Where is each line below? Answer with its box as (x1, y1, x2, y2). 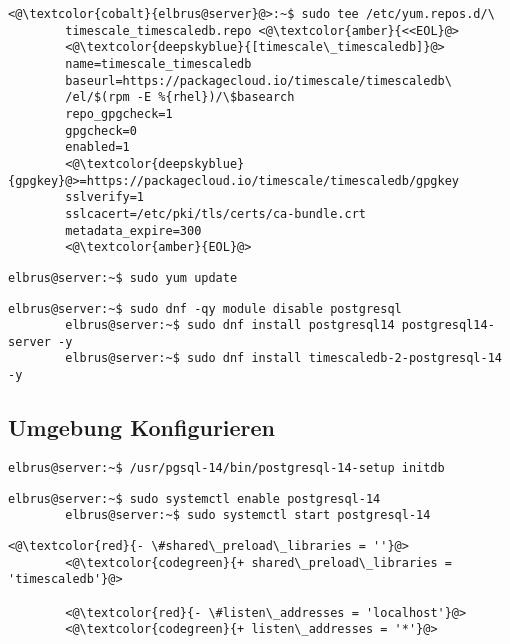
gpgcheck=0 (65, 123, 137, 138)
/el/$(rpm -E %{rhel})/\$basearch (65, 90, 295, 105)
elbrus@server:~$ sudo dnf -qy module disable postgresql (8, 301, 402, 316)
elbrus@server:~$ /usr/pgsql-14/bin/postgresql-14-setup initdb (8, 460, 445, 475)
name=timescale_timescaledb (65, 56, 252, 71)
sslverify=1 (65, 190, 145, 205)
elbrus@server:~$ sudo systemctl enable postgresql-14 (8, 491, 381, 506)
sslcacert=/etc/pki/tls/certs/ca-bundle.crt (65, 206, 366, 221)
